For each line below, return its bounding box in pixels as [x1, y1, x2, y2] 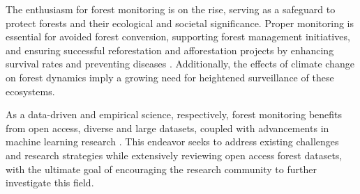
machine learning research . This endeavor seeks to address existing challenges [6, 134, 339, 149]
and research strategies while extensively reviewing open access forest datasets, [6, 147, 343, 162]
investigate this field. [6, 175, 94, 190]
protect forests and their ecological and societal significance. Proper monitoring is [6, 15, 354, 30]
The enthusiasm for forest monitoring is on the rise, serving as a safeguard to [6, 2, 336, 16]
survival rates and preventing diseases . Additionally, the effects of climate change [6, 56, 354, 71]
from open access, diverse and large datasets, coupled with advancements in [6, 120, 329, 135]
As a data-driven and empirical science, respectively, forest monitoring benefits [6, 107, 343, 122]
